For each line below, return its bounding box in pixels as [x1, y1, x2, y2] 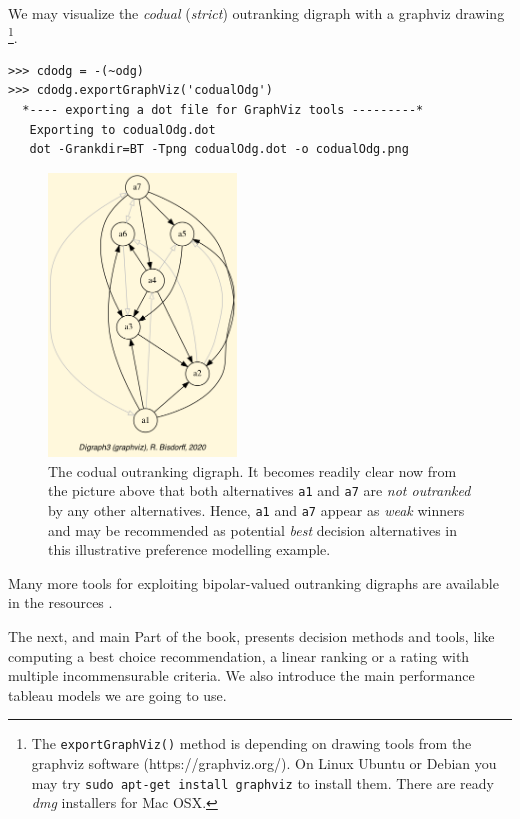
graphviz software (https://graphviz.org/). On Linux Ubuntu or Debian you [31, 753, 497, 774]
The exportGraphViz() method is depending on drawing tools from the [31, 733, 472, 754]
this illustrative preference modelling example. [48, 539, 331, 560]
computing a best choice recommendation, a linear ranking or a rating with [8, 645, 470, 666]
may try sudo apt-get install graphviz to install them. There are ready [31, 772, 494, 793]
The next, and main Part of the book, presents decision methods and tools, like [8, 626, 495, 647]
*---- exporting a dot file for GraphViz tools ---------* [22, 103, 424, 118]
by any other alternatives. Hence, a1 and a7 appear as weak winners [48, 500, 465, 521]
